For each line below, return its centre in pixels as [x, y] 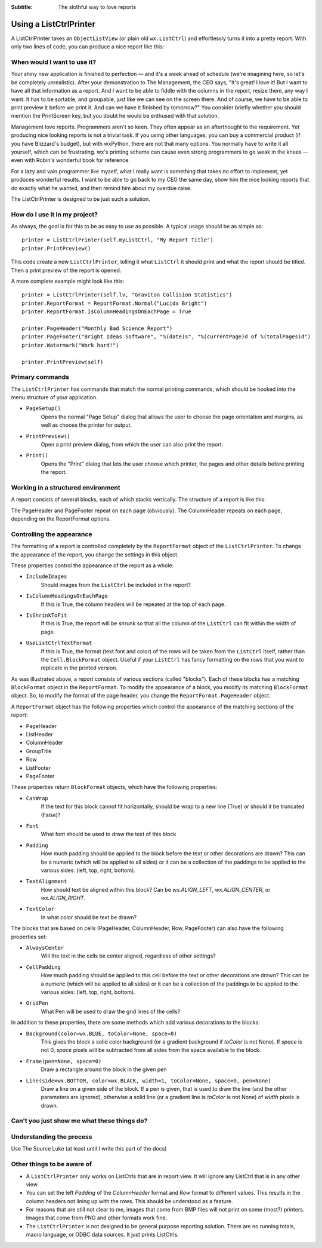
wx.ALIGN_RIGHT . [63, 898]
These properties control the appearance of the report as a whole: [92, 565]
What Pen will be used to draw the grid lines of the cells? [111, 1011]
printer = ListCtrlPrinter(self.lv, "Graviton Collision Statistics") [127, 295]
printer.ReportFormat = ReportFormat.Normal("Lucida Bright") [114, 303]
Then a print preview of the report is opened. [66, 270]
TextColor [40, 909]
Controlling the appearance [52, 534]
